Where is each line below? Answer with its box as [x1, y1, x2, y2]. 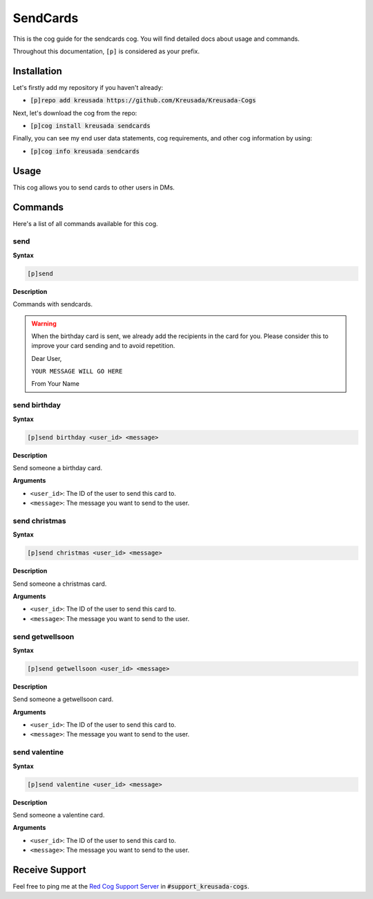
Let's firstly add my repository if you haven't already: [12, 83, 164, 91]
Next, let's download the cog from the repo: [12, 109, 137, 117]
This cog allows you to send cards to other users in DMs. [12, 183, 175, 192]
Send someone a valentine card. [12, 810, 105, 819]
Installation [12, 65, 62, 77]
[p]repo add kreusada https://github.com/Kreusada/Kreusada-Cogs [30, 97, 256, 104]
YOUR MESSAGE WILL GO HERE [31, 367, 123, 376]
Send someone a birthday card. [12, 463, 103, 472]
